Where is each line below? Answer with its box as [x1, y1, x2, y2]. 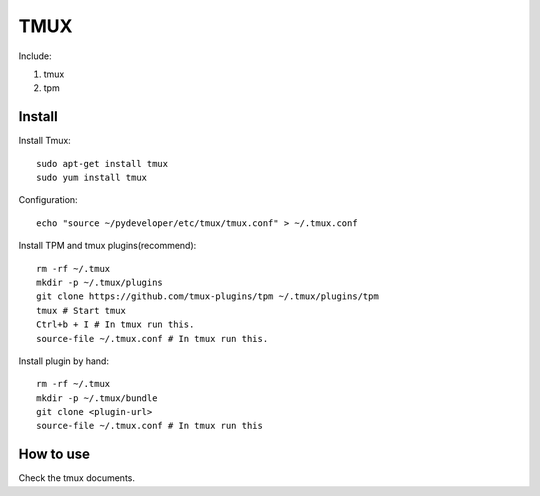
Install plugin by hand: [18, 355, 110, 367]
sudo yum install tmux [36, 172, 148, 184]
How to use [18, 446, 90, 463]
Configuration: [18, 194, 79, 206]
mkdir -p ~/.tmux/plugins [36, 276, 164, 288]
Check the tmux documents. [18, 472, 135, 484]
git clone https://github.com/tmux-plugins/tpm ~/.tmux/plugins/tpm [36, 291, 379, 302]
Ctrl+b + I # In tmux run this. [36, 319, 195, 330]
